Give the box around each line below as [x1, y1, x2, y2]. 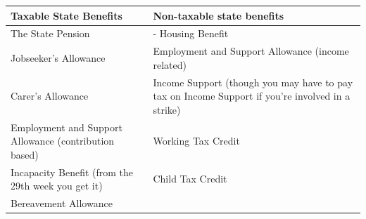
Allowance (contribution [11, 133, 115, 148]
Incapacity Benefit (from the [11, 164, 134, 179]
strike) [153, 102, 181, 117]
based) [11, 147, 39, 161]
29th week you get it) [11, 178, 103, 193]
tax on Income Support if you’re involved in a [153, 88, 351, 103]
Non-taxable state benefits [153, 8, 284, 22]
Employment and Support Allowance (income [153, 44, 349, 58]
